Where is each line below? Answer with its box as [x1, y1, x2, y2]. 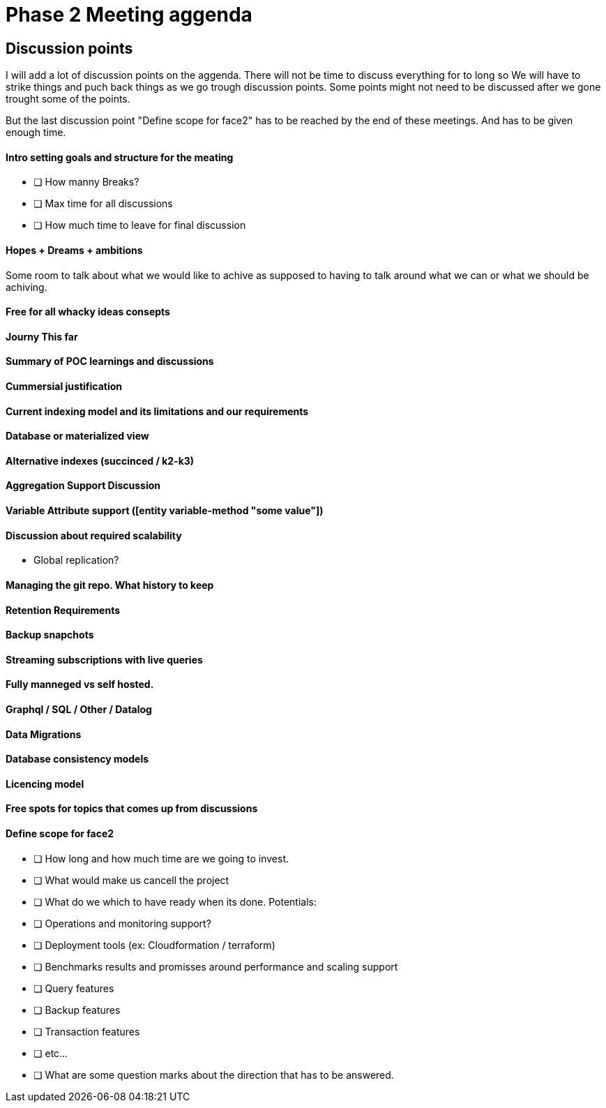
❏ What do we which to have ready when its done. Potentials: [33, 895, 317, 908]
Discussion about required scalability [6, 529, 182, 541]
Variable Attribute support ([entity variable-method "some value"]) [6, 504, 324, 517]
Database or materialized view [6, 430, 149, 442]
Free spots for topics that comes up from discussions [6, 802, 258, 815]
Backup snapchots [6, 629, 94, 641]
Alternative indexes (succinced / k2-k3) [6, 454, 195, 467]
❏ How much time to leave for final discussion [33, 219, 246, 232]
